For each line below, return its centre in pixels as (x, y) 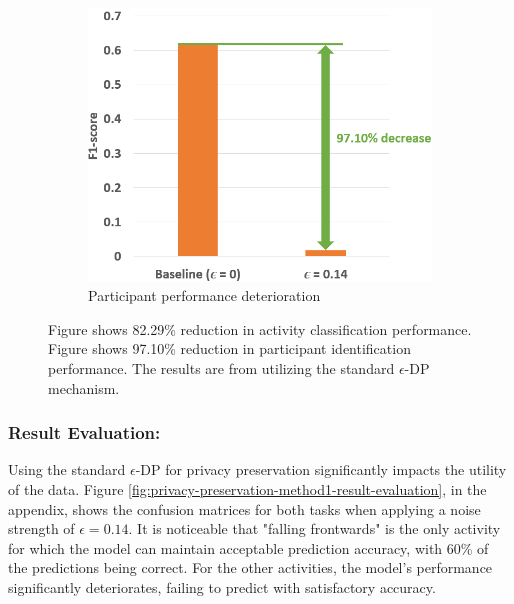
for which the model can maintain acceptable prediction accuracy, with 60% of (248, 547)
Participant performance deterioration (204, 295)
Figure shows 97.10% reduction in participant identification (229, 348)
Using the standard (67, 469)
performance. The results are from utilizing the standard (221, 367)
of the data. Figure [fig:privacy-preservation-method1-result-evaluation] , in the (247, 488)
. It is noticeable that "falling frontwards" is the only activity (314, 528)
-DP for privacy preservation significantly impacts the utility (321, 469)
